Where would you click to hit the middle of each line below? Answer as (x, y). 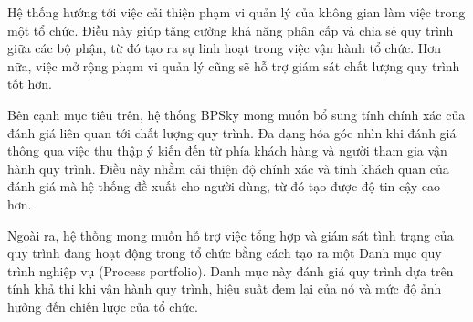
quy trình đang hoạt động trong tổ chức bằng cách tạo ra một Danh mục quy (225, 253)
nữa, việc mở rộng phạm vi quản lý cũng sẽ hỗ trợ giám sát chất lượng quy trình (234, 65)
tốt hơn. (30, 84)
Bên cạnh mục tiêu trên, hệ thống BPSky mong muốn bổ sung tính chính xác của (236, 114)
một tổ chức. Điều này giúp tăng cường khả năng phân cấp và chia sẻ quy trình (231, 30)
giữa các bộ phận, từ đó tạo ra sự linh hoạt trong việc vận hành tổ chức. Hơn (225, 48)
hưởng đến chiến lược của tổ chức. (103, 306)
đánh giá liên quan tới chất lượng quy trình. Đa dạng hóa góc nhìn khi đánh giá (232, 132)
